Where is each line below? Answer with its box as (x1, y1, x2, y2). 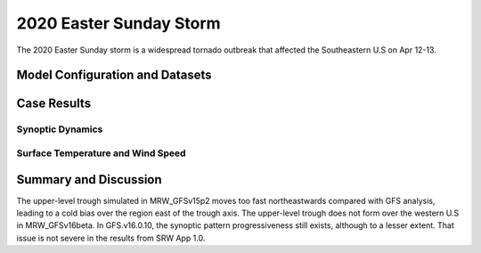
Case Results (16, 96, 92, 111)
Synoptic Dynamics (16, 123, 103, 135)
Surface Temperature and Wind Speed (16, 147, 186, 159)
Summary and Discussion (16, 172, 162, 187)
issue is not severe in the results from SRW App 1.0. (16, 233, 206, 243)
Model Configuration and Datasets (16, 68, 213, 83)
